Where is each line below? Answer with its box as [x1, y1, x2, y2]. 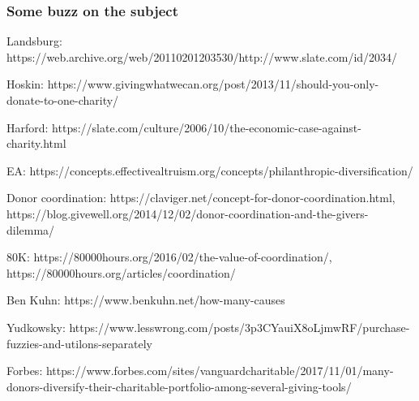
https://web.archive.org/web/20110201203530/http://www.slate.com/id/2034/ [6, 48, 398, 65]
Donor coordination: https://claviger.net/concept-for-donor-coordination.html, [6, 189, 395, 206]
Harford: [6, 119, 49, 136]
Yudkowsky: [6, 318, 66, 335]
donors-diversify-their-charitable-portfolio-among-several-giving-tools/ [6, 377, 352, 395]
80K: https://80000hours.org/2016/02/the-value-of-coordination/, [6, 248, 332, 265]
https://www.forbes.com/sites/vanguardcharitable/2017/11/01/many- [45, 362, 394, 379]
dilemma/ [6, 221, 55, 238]
